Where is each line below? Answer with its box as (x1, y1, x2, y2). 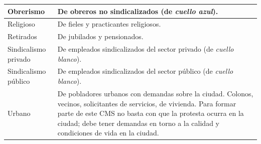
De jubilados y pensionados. (57, 31, 144, 42)
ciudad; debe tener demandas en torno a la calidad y (57, 117, 219, 128)
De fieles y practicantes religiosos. (57, 19, 161, 29)
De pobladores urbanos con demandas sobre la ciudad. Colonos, (57, 88, 253, 98)
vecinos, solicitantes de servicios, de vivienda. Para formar (57, 98, 236, 108)
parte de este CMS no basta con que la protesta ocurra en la (57, 108, 244, 118)
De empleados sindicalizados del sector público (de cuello (57, 66, 233, 76)
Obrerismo (8, 6, 45, 16)
